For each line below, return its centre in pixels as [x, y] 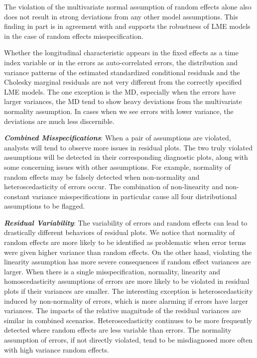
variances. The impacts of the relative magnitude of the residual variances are [123, 310]
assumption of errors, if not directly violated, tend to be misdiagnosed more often [128, 340]
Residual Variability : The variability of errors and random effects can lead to [126, 222]
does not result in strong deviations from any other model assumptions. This [121, 16]
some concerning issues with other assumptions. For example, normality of [118, 167]
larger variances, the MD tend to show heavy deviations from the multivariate [123, 101]
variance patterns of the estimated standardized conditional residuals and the [122, 72]
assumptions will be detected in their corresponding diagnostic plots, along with [126, 157]
